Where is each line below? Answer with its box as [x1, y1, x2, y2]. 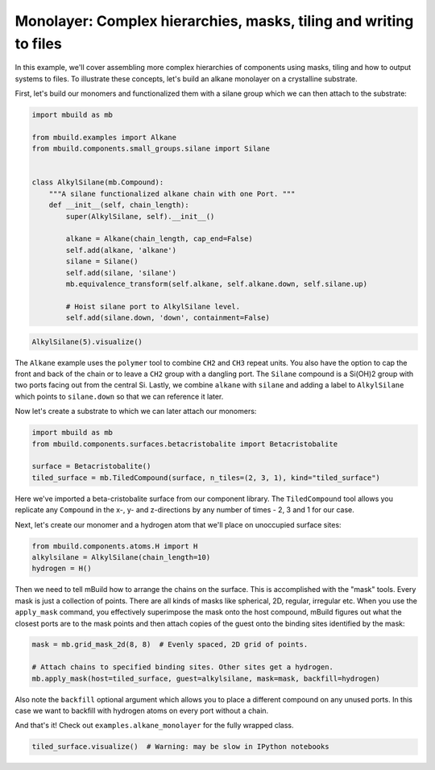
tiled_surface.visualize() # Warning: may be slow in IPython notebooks [31, 742, 329, 751]
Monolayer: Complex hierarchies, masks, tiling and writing [14, 12, 414, 30]
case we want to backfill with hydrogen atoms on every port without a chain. [14, 706, 269, 716]
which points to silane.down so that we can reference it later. [14, 391, 224, 401]
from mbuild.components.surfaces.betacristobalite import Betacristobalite [31, 439, 338, 449]
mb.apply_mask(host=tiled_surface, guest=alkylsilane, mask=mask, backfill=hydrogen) [31, 673, 380, 683]
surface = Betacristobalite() [31, 462, 151, 471]
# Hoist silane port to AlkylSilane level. [65, 302, 241, 311]
